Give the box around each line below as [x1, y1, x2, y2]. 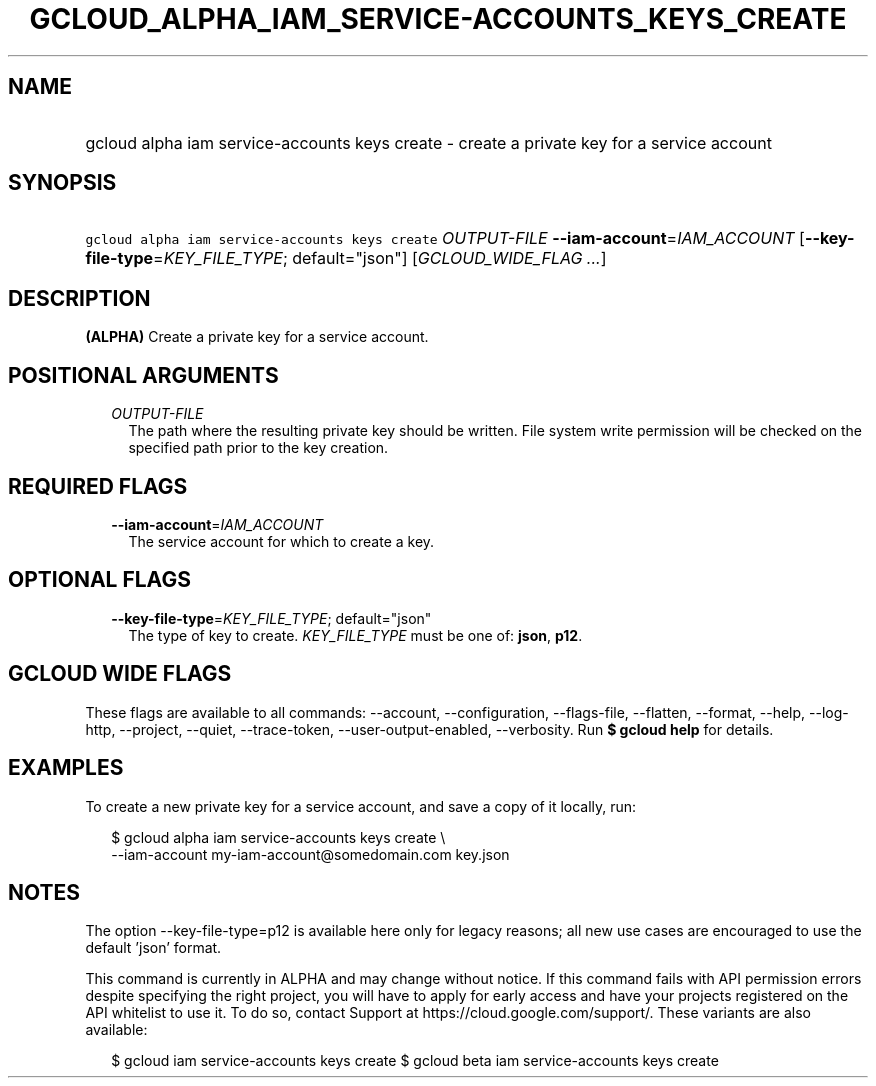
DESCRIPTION [8, 285, 151, 311]
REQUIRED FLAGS [8, 473, 188, 499]
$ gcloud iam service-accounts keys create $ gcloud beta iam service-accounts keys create [111, 1052, 719, 1070]
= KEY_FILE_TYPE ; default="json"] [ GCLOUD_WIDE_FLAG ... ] [153, 248, 607, 269]
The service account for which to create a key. [128, 532, 435, 550]
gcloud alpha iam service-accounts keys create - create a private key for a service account [85, 132, 772, 153]
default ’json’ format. [85, 939, 222, 957]
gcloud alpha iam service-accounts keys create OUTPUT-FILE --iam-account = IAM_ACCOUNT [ [85, 228, 805, 249]
